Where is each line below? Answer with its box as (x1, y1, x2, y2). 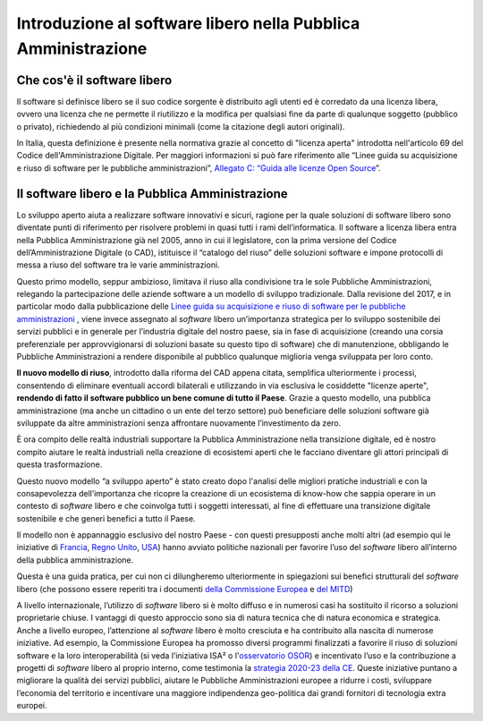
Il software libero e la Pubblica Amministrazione (16, 186, 288, 201)
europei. (16, 700, 48, 711)
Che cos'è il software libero (16, 72, 173, 88)
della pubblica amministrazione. (16, 555, 134, 565)
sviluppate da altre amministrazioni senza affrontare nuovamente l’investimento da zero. (16, 417, 342, 428)
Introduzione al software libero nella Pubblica (16, 13, 360, 33)
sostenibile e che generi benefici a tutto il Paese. (16, 513, 196, 523)
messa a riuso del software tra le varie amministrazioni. (16, 259, 220, 270)
